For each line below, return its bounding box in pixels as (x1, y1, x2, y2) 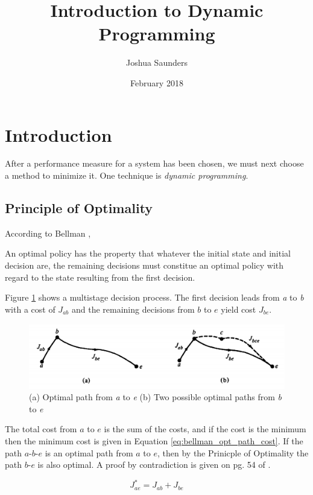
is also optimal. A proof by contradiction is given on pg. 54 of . (37, 458, 271, 471)
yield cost (221, 302, 256, 315)
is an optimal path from (45, 446, 133, 459)
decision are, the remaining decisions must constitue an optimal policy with (5, 259, 284, 272)
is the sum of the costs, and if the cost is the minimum (104, 423, 306, 435)
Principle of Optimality (5, 199, 153, 217)
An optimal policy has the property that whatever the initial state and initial (5, 247, 291, 260)
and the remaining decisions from (71, 302, 195, 315)
